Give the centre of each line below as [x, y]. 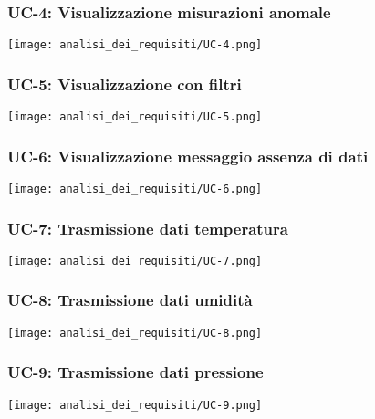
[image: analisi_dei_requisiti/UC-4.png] [135, 45]
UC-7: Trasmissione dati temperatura [148, 228]
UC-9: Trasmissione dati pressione [135, 372]
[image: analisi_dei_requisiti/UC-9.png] [135, 405]
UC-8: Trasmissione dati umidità [130, 300]
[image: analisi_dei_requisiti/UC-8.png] [135, 333]
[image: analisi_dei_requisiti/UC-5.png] [135, 117]
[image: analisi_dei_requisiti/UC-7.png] [135, 261]
